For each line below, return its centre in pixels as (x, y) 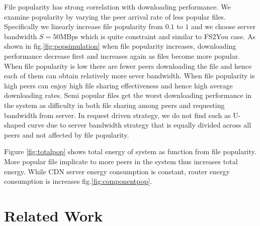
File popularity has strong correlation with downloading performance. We (117, 7)
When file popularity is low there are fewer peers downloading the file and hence (128, 66)
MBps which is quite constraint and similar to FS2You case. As (158, 36)
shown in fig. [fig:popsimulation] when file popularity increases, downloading (120, 46)
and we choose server (224, 26)
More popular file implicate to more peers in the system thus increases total (121, 161)
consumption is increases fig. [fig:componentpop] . (78, 181)
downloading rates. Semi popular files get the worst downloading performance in (128, 95)
